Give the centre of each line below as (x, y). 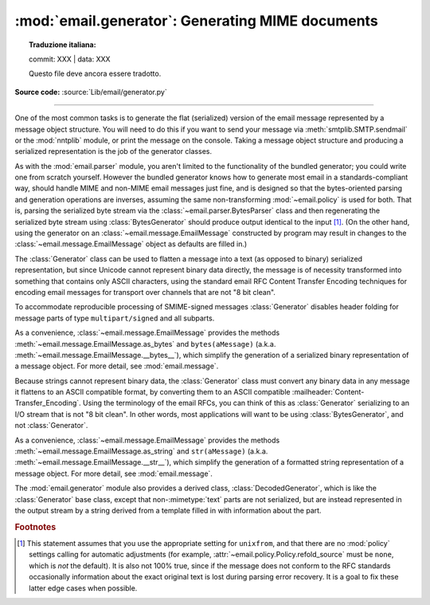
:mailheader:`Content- (328, 392)
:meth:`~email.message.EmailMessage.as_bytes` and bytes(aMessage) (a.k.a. (145, 344)
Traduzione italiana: (63, 45)
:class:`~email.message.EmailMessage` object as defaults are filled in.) (131, 244)
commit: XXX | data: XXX (70, 59)
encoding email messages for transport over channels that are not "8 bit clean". (145, 292)
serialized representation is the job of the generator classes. (113, 151)
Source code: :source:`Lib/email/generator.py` (91, 92)
